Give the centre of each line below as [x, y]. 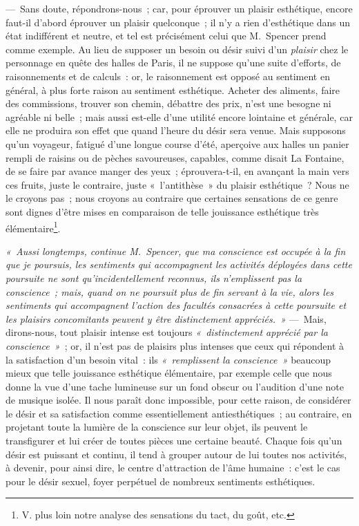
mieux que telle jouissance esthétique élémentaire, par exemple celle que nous [169, 373]
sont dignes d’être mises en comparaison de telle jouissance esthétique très [162, 211]
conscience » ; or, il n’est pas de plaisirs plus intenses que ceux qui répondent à [175, 345]
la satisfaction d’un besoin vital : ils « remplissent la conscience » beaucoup [168, 359]
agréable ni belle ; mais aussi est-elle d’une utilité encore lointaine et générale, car [179, 116]
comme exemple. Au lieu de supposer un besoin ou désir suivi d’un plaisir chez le [177, 49]
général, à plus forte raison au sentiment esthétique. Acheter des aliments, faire [173, 90]
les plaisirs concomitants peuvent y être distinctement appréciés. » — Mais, [166, 318]
